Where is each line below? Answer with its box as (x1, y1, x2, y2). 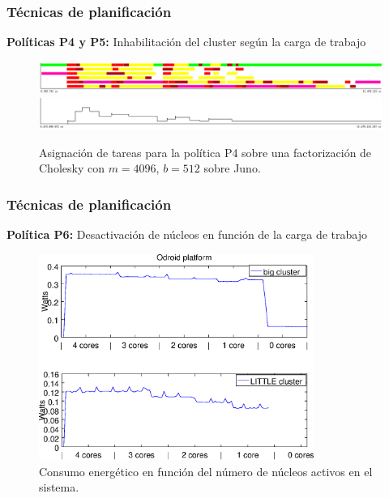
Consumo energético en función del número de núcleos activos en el (39, 462, 373, 479)
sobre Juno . (203, 160, 261, 177)
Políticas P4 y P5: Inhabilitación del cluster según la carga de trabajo (6, 33, 366, 50)
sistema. (39, 479, 79, 496)
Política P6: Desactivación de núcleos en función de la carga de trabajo (6, 225, 367, 242)
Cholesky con (39, 160, 105, 177)
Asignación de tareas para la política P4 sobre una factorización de (39, 143, 372, 160)
